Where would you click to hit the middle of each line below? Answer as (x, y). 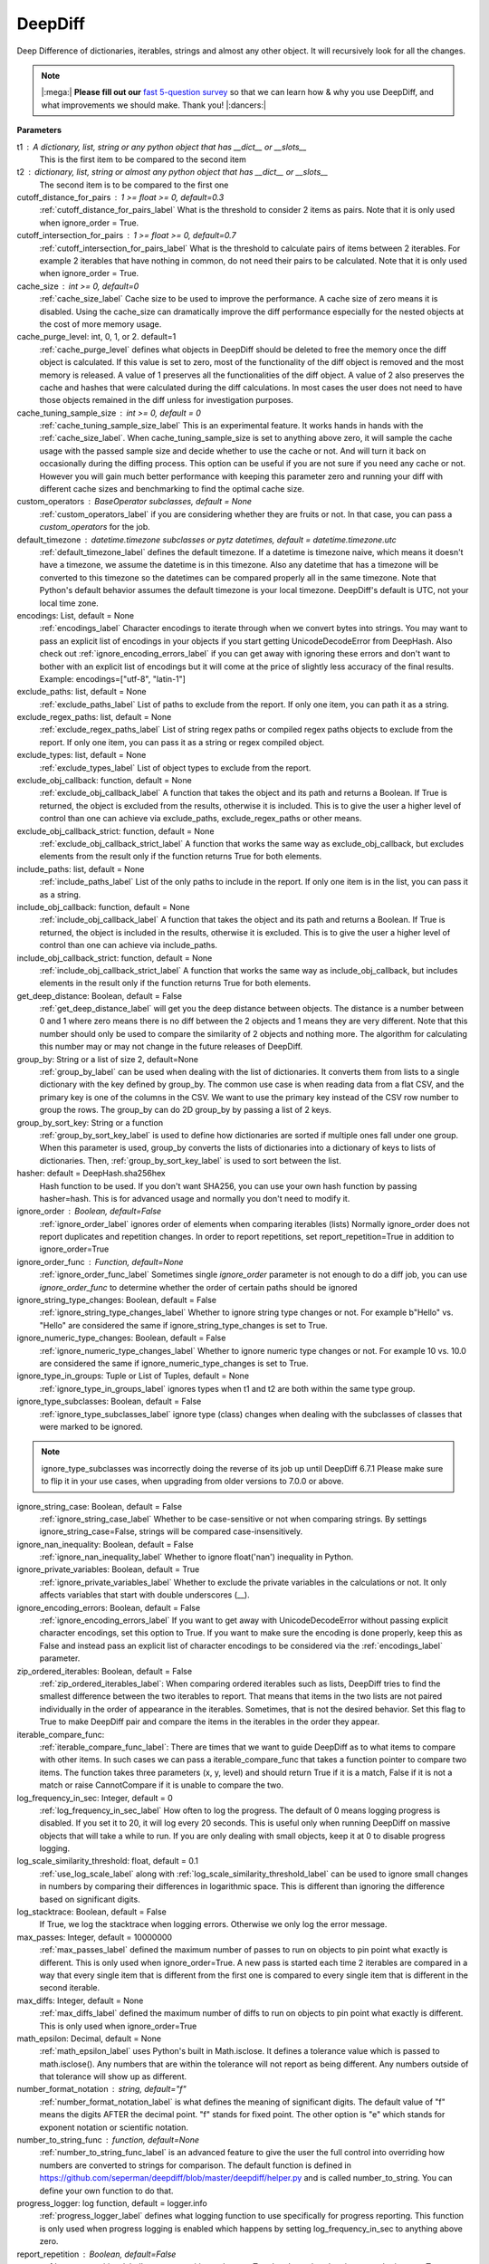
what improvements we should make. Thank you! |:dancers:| (154, 105)
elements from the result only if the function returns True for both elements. (181, 857)
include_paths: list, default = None (81, 868)
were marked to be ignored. (91, 1426)
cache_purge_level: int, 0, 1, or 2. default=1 (96, 337)
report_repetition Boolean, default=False (96, 2254)
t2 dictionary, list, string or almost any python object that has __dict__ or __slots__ (173, 172)
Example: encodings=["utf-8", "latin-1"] (112, 678)
